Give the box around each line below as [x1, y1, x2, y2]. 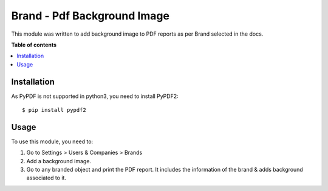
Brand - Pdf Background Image [11, 9, 170, 22]
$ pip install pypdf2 [22, 106, 86, 114]
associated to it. [26, 174, 67, 181]
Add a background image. [26, 157, 91, 164]
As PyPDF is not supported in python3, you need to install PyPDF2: [11, 92, 179, 100]
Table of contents [11, 41, 57, 48]
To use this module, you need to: [11, 138, 94, 145]
